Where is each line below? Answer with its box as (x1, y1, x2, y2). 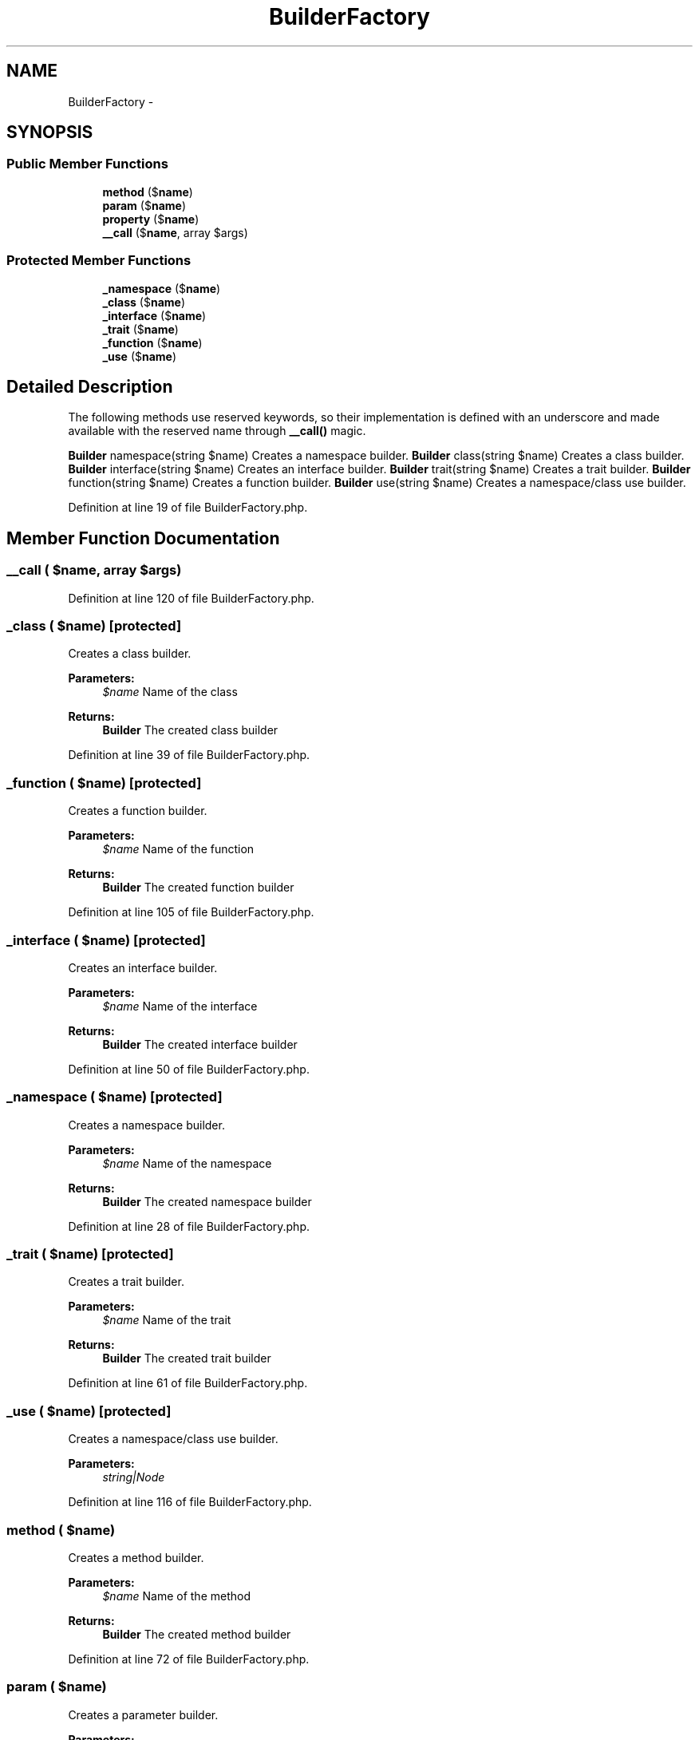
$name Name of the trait (102, 1313, 231, 1327)
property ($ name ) (102, 212, 199, 226)
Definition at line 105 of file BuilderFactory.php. (68, 905, 314, 919)
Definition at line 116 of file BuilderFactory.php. (68, 1495, 312, 1509)
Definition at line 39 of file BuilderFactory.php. (68, 748, 310, 762)
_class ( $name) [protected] (6, 618, 182, 634)
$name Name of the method (102, 1588, 251, 1603)
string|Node (102, 1470, 165, 1485)
